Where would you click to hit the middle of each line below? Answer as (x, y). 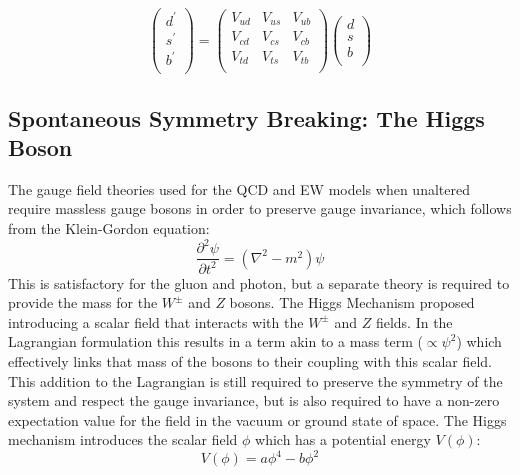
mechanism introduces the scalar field (123, 439)
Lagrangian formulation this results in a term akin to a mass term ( (215, 341)
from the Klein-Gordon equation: (109, 228)
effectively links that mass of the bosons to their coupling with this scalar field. (250, 360)
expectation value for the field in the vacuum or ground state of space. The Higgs (257, 419)
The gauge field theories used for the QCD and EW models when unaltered (239, 188)
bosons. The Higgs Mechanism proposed (352, 302)
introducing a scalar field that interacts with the (156, 321)
